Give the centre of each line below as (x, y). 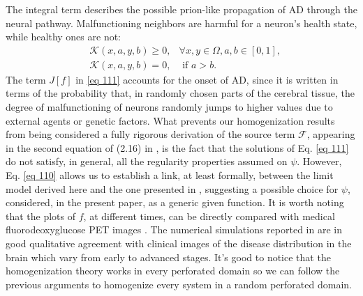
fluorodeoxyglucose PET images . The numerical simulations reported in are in (174, 229)
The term (26, 79)
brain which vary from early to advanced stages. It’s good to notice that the (168, 257)
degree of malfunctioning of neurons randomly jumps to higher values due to (169, 107)
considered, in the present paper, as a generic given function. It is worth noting (175, 202)
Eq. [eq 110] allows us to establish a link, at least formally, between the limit (170, 175)
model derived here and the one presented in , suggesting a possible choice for (172, 188)
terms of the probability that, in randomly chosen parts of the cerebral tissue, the (180, 93)
